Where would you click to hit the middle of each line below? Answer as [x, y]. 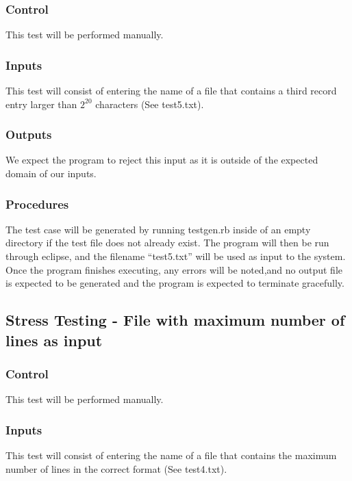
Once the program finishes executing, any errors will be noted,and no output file [174, 269]
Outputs [29, 134]
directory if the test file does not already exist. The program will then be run [167, 243]
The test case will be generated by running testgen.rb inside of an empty [158, 229]
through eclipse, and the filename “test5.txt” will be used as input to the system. [176, 256]
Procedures [37, 204]
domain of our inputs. [51, 173]
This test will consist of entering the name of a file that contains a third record [171, 91]
